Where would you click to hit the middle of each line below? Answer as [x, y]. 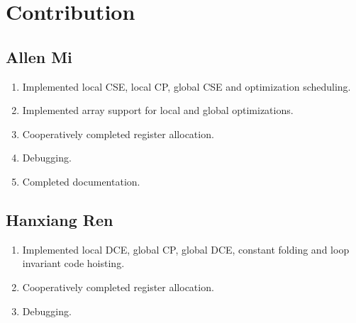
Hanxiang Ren [60, 219]
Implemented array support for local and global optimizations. [158, 110]
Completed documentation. [81, 181]
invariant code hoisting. [73, 263]
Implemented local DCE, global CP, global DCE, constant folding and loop [186, 249]
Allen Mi [39, 56]
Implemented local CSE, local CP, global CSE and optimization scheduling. [187, 86]
